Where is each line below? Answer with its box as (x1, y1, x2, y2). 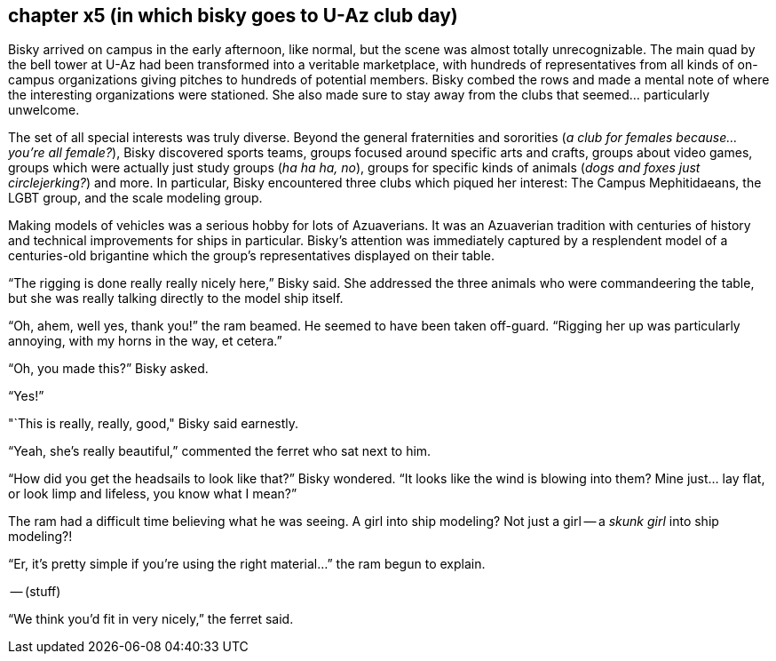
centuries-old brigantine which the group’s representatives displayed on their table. (8, 248, 495, 264)
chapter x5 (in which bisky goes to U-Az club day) (8, 4, 458, 27)
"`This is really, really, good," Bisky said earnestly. (8, 416, 299, 432)
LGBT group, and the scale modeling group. (8, 190, 263, 206)
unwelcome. (8, 102, 80, 118)
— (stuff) (10, 584, 61, 600)
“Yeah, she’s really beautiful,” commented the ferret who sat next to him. (8, 443, 432, 459)
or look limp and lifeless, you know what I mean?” (8, 486, 297, 502)
